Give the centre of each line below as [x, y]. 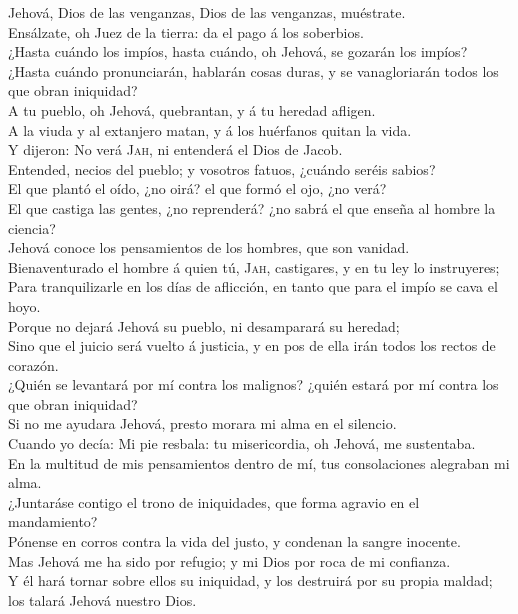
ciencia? [32, 227]
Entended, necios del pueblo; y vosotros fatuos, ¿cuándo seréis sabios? [222, 168]
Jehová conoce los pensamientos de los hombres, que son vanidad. [209, 247]
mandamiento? [53, 521]
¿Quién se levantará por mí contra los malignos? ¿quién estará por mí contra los [253, 384]
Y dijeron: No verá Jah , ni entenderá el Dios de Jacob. [175, 149]
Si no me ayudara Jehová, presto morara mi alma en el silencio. [202, 423]
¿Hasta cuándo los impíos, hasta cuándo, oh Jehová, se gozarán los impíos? [238, 51]
